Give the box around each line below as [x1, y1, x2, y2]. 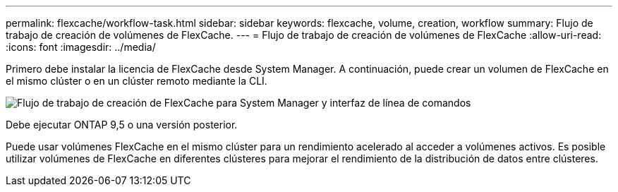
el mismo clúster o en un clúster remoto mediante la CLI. [6, 75, 267, 87]
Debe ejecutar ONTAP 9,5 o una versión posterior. [6, 119, 238, 131]
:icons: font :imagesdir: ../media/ [6, 41, 156, 53]
